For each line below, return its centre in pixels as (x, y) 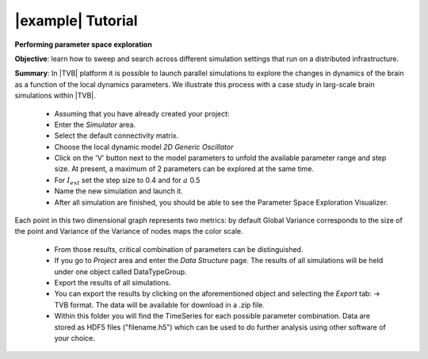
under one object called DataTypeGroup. (120, 271)
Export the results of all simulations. (113, 282)
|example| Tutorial (76, 21)
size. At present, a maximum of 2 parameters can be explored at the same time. (184, 169)
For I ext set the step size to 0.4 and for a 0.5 (127, 181)
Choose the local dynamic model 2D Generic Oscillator (144, 147)
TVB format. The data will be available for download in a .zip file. (160, 304)
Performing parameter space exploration (83, 44)
